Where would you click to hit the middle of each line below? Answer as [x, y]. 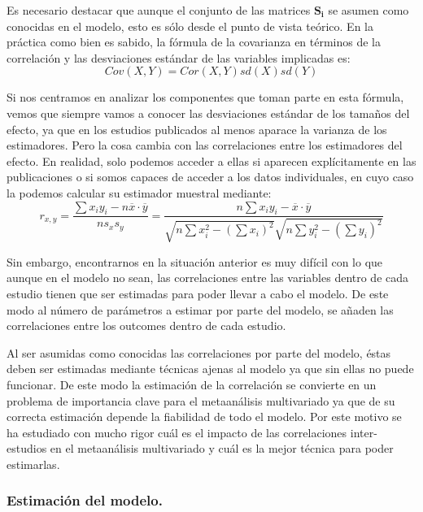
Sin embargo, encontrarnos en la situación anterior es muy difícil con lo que [195, 261]
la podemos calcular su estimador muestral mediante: [139, 192]
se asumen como [368, 10]
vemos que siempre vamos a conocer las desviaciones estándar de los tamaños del [208, 113]
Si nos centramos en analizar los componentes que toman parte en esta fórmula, [205, 97]
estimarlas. [33, 464]
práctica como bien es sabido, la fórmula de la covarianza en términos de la [194, 42]
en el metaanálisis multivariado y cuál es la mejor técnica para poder [222, 448]
